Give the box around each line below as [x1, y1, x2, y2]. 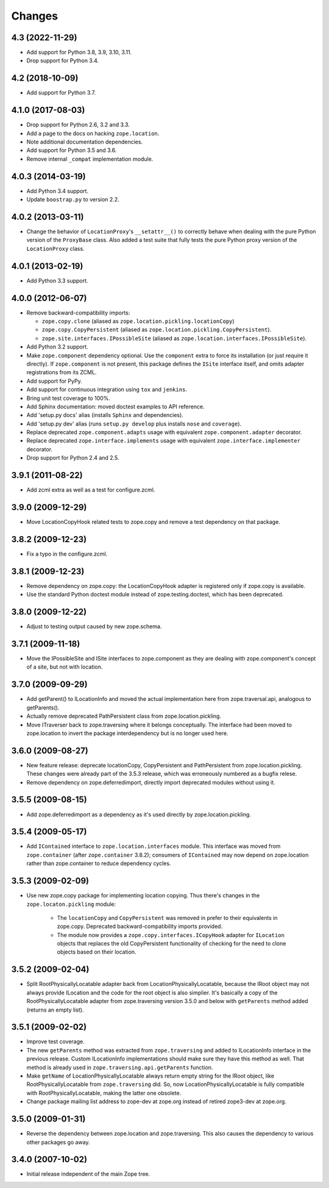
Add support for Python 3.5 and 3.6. [26, 147, 117, 154]
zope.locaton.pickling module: [26, 900, 116, 908]
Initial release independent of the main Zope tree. [26, 1170, 150, 1178]
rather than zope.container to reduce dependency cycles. [26, 860, 171, 867]
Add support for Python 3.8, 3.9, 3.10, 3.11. [26, 49, 132, 56]
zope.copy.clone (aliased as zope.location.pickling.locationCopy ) [41, 317, 235, 325]
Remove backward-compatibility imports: [26, 309, 130, 316]
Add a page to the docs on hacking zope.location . [26, 129, 160, 137]
